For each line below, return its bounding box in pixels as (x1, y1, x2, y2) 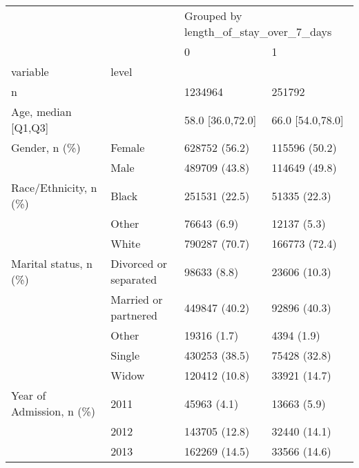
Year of (11, 387, 46, 403)
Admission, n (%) (11, 403, 95, 419)
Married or (110, 291, 163, 307)
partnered (110, 307, 157, 323)
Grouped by (184, 8, 242, 23)
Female (110, 139, 145, 155)
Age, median (11, 104, 72, 119)
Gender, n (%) (11, 139, 81, 155)
